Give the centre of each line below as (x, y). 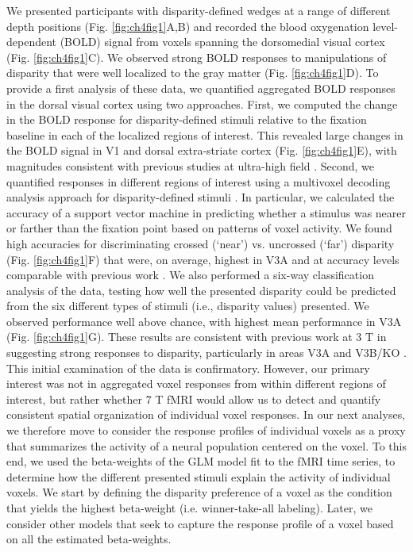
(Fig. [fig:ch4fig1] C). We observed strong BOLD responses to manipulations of (197, 57)
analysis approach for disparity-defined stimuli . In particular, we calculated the (201, 197)
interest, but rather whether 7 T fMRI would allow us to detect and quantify (194, 399)
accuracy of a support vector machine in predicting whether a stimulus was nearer (206, 212)
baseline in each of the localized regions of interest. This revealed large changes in (205, 134)
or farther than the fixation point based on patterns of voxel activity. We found (199, 228)
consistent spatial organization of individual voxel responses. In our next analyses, (206, 414)
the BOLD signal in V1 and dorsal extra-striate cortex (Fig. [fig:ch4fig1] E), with (202, 150)
